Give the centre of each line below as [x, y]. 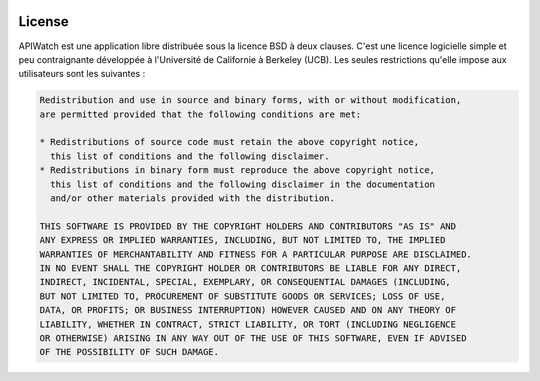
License [43, 21]
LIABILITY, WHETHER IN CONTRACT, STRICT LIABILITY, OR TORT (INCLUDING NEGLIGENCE [248, 324]
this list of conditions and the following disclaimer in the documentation [242, 184]
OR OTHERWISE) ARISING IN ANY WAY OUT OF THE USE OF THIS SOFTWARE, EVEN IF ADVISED [253, 338]
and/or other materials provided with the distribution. [192, 198]
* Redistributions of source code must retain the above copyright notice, [229, 142]
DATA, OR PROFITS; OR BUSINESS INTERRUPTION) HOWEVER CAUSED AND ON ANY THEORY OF [248, 310]
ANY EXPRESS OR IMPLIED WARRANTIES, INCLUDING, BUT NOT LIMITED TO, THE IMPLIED [242, 240]
